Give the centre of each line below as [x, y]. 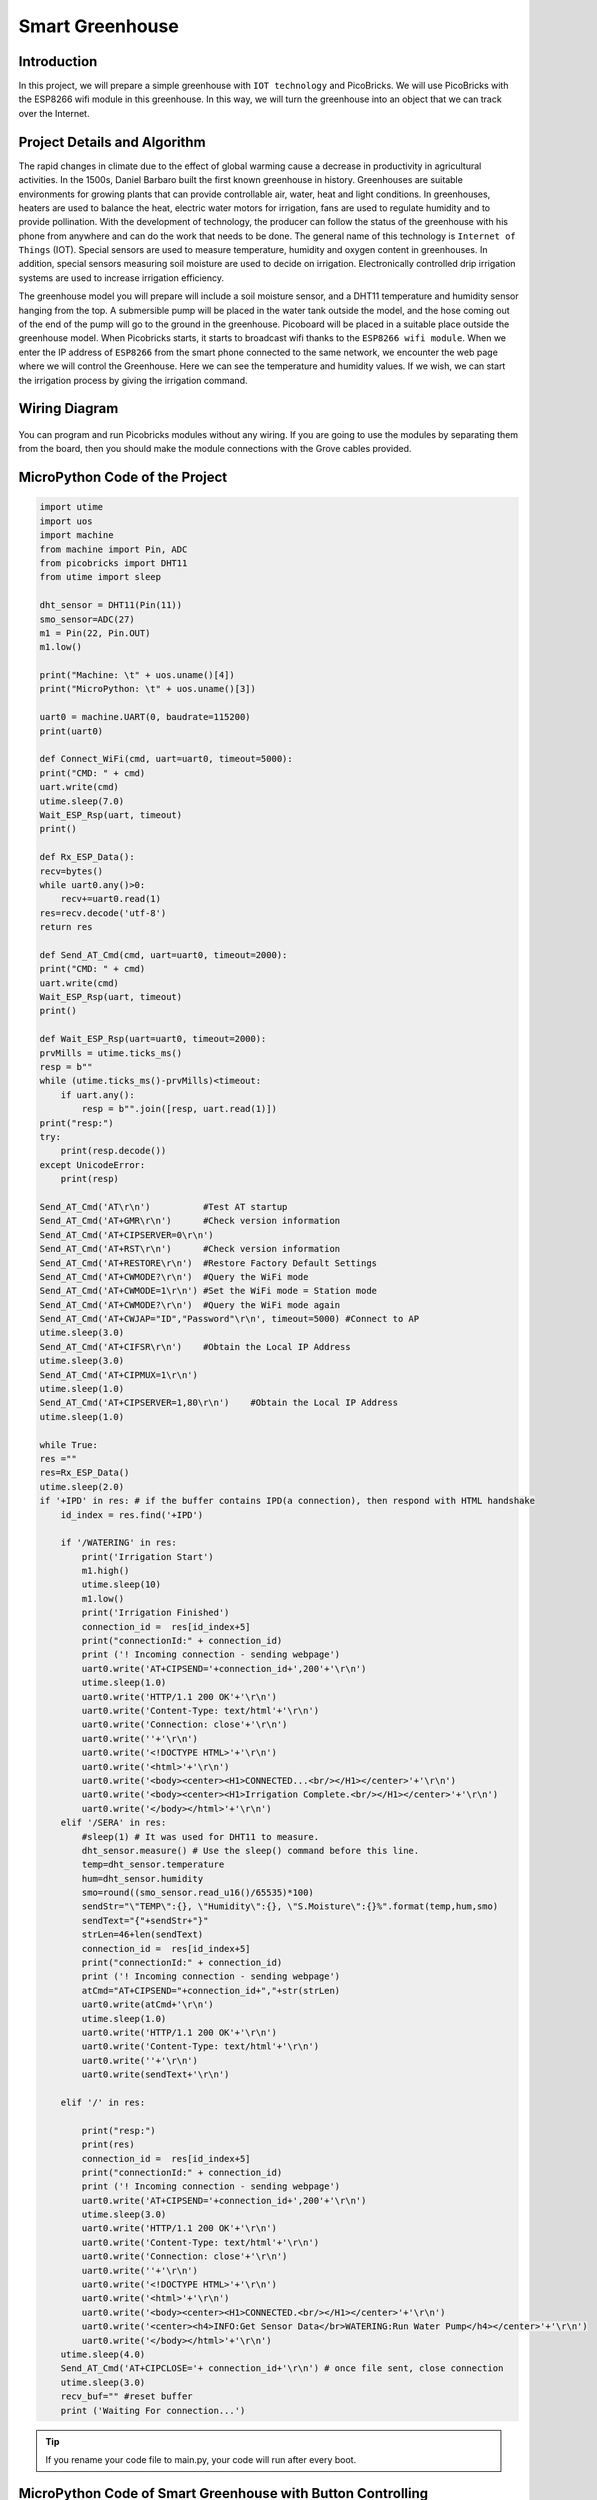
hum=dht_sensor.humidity [142, 1878]
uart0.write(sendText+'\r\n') [155, 2074]
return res [66, 927]
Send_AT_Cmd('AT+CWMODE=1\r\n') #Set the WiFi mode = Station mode [208, 1291]
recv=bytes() [71, 871]
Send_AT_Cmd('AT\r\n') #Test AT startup [163, 1206]
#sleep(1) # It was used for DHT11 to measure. [200, 1836]
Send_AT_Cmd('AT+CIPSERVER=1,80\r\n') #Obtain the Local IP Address [219, 1403]
